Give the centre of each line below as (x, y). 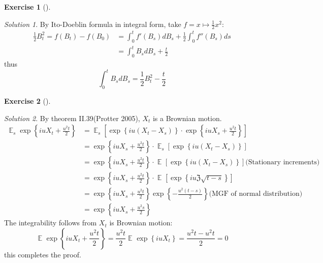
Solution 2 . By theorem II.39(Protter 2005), (72, 118)
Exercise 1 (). (27, 7)
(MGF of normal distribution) (256, 194)
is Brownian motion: (141, 223)
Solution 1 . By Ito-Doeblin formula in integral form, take (93, 24)
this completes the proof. (43, 254)
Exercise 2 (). (27, 100)
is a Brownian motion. (187, 118)
